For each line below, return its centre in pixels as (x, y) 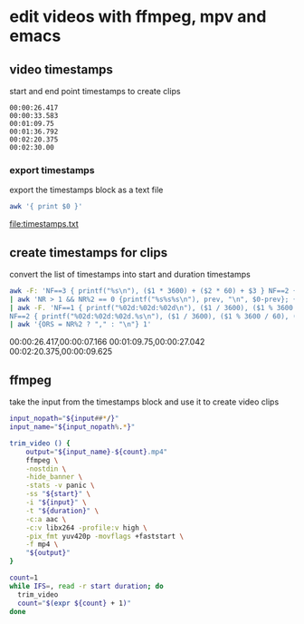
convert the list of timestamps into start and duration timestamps (130, 274)
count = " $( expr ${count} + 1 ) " (74, 603)
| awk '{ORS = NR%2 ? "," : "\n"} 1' (81, 325)
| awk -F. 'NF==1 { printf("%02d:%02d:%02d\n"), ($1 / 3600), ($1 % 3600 (152, 307)
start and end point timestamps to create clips (95, 91)
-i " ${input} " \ (57, 502)
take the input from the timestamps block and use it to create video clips (144, 402)
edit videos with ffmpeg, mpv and (138, 17)
